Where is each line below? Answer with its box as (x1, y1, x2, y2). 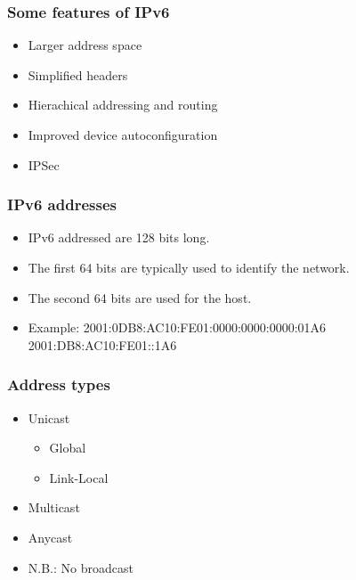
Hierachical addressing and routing (28, 95, 218, 114)
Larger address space (28, 36, 142, 54)
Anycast (28, 527, 73, 546)
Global (49, 438, 86, 457)
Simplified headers (28, 65, 128, 84)
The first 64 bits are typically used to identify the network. (28, 258, 350, 276)
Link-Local (49, 468, 109, 486)
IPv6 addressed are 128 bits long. (28, 228, 210, 247)
